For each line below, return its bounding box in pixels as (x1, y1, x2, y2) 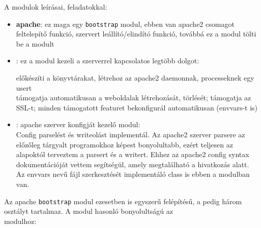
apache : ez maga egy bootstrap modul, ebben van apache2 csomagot (16, 18, 235, 29)
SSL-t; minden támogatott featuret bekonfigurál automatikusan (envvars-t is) (16, 102, 258, 112)
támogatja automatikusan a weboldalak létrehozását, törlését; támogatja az (16, 92, 251, 103)
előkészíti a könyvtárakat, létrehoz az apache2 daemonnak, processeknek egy (16, 72, 254, 83)
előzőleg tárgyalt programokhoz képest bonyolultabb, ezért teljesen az (16, 139, 233, 149)
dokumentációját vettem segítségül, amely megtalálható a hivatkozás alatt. (16, 159, 249, 169)
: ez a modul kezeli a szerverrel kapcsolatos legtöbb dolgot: (16, 55, 199, 66)
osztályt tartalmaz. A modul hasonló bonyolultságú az (4, 206, 173, 216)
